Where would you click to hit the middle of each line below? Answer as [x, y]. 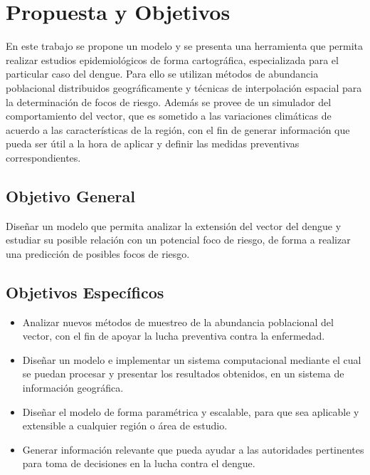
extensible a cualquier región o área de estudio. [125, 426]
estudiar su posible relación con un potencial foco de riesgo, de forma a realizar [178, 240]
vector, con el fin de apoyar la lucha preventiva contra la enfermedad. [174, 336]
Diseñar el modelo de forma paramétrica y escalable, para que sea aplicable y [191, 411]
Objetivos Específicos [85, 292]
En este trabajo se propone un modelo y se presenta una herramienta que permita [185, 46]
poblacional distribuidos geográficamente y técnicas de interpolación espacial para [184, 87]
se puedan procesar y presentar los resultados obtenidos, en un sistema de [183, 374]
